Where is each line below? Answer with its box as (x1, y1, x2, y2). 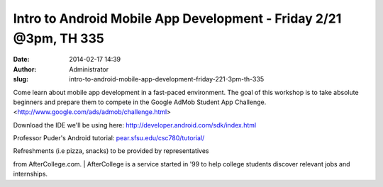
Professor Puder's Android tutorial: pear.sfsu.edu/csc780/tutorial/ (13, 134, 205, 142)
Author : (13, 64, 37, 74)
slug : (13, 75, 28, 84)
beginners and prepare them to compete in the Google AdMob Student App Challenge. (13, 98, 267, 106)
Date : (13, 55, 30, 64)
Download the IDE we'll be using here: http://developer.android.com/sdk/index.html (13, 120, 257, 129)
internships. (13, 170, 48, 178)
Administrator (69, 64, 109, 74)
